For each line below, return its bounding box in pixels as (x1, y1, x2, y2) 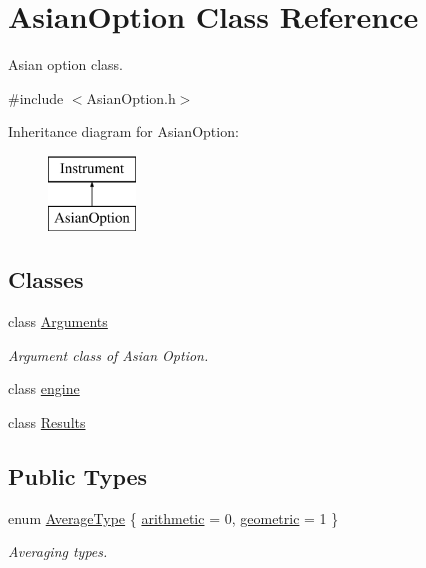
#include (8, 87, 64, 108)
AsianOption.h (86, 87, 176, 108)
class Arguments (8, 311, 108, 332)
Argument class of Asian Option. (8, 344, 209, 365)
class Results (8, 412, 86, 433)
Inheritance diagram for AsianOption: (8, 121, 239, 142)
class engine (8, 378, 80, 399)
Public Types (8, 461, 148, 492)
